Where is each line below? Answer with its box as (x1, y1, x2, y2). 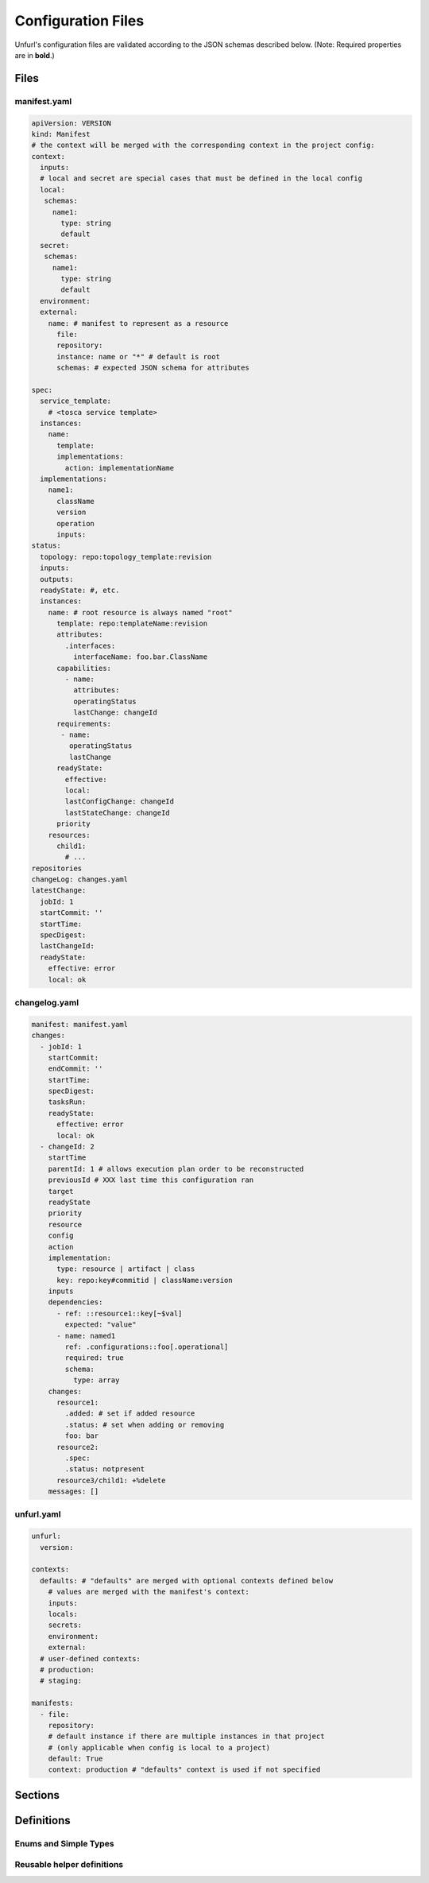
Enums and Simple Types (14, 1838, 114, 1849)
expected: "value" (64, 1320, 137, 1329)
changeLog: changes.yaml (31, 875, 129, 884)
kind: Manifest (31, 130, 91, 138)
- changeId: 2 (40, 1142, 95, 1152)
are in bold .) (14, 50, 55, 60)
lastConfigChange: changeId (64, 797, 175, 806)
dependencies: (48, 1298, 103, 1307)
